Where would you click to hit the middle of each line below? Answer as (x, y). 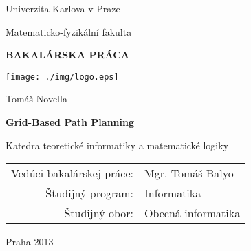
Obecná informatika (192, 213)
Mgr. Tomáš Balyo (189, 173)
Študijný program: (89, 193)
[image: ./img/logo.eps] (62, 77)
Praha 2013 (30, 242)
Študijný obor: (99, 213)
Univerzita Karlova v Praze (63, 8)
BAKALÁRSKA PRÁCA (68, 55)
